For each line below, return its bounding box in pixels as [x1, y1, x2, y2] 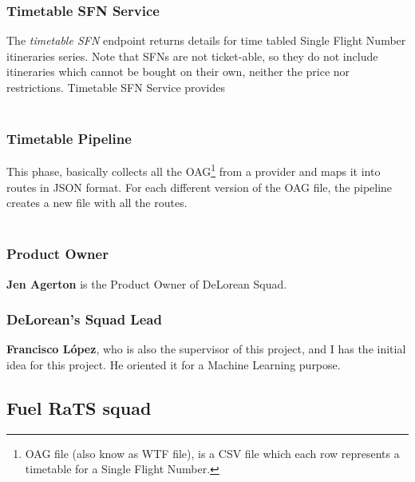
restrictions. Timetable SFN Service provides [6, 79, 225, 95]
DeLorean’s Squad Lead [6, 309, 162, 329]
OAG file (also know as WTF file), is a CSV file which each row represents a [25, 444, 400, 461]
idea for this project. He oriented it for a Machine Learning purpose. [6, 357, 341, 373]
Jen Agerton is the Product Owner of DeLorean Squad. [6, 275, 287, 292]
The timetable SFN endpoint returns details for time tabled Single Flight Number [6, 32, 406, 49]
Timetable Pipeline [6, 129, 132, 149]
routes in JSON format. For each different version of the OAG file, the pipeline [6, 178, 393, 195]
